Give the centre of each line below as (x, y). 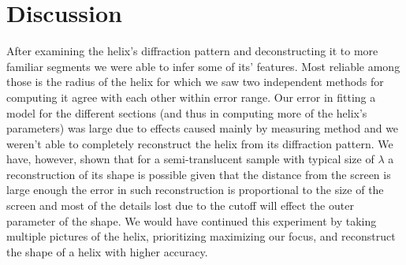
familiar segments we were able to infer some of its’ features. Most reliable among (203, 66)
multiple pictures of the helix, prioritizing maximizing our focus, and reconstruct (201, 236)
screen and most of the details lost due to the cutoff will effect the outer (180, 205)
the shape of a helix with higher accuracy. (107, 251)
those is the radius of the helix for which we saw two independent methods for (195, 82)
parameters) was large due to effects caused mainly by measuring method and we (203, 128)
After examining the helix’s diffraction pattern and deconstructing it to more (192, 51)
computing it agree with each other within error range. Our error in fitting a (191, 97)
